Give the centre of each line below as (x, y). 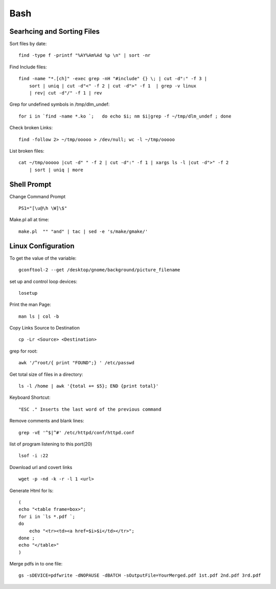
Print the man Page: (30, 304)
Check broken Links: (31, 128)
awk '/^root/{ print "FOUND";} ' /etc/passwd (77, 363)
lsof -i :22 (33, 456)
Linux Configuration (42, 246)
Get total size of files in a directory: (46, 374)
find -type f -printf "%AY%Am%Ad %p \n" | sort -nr (85, 55)
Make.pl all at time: (29, 220)
